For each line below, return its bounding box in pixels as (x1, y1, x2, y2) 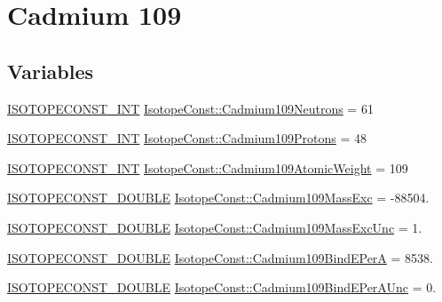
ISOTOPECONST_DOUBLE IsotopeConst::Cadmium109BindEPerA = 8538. (7, 248, 433, 266)
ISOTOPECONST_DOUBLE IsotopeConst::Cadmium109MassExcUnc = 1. (7, 218, 422, 236)
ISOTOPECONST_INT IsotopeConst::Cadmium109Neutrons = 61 (7, 99, 374, 117)
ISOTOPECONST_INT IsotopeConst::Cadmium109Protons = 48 (7, 129, 367, 147)
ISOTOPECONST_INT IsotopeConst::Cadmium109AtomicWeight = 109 (7, 158, 408, 177)
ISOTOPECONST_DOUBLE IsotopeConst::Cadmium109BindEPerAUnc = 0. (7, 278, 437, 297)
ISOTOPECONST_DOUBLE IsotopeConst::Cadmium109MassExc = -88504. (7, 188, 430, 207)
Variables (7, 57, 94, 84)
